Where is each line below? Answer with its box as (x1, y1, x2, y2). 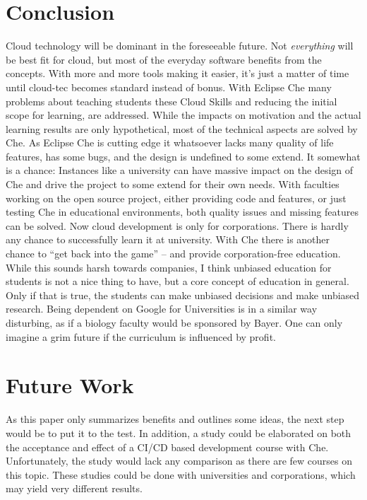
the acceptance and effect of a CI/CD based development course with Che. (6, 439, 329, 454)
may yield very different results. (6, 481, 143, 496)
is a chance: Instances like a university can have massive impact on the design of (6, 163, 354, 178)
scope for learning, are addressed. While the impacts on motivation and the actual (6, 107, 361, 122)
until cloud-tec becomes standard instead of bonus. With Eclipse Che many (6, 79, 332, 94)
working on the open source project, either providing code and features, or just (6, 190, 347, 205)
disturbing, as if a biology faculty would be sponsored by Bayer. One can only (6, 315, 343, 330)
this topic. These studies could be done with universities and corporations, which (6, 467, 356, 482)
